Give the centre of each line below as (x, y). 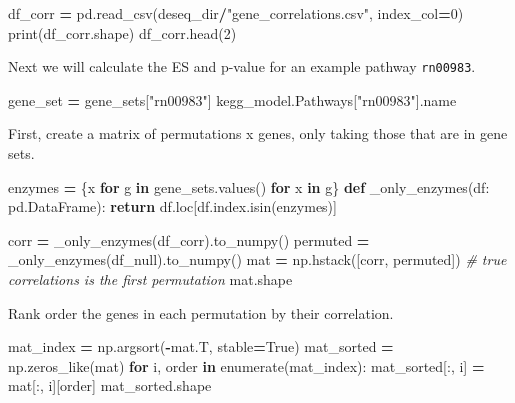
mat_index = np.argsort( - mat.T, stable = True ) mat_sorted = (201, 346)
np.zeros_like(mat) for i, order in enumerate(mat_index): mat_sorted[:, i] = (246, 365)
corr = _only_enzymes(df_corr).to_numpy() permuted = (189, 239)
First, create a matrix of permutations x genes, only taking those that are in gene (258, 133)
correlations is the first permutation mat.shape (150, 279)
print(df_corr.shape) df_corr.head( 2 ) (122, 32)
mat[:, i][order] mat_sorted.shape (110, 385)
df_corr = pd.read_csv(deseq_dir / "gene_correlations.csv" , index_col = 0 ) (236, 13)
